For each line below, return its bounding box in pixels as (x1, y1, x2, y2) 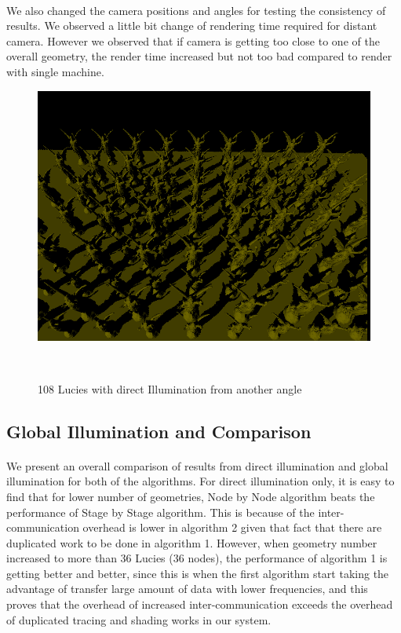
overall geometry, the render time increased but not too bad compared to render (6, 48, 392, 64)
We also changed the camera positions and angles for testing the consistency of (6, 2, 386, 18)
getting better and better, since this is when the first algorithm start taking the (6, 565, 389, 581)
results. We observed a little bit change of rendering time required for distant (6, 17, 377, 34)
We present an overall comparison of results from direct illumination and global (6, 457, 388, 474)
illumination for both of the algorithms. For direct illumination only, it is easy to (6, 473, 395, 489)
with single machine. (6, 63, 104, 79)
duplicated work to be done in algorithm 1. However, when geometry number (6, 534, 377, 551)
